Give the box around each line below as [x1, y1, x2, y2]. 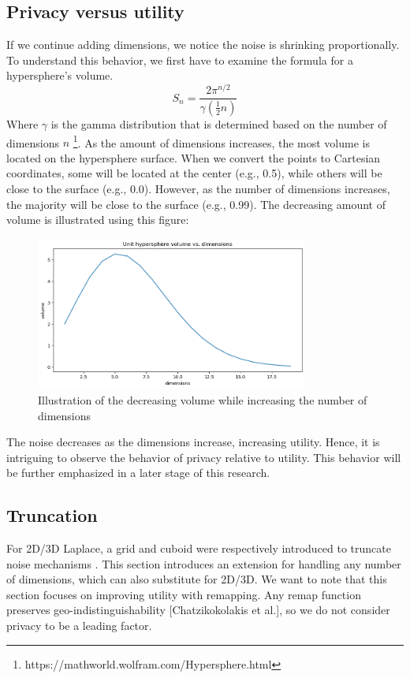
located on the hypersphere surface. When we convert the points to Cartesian [6, 149, 381, 166]
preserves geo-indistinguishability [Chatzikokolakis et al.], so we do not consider [6, 602, 390, 618]
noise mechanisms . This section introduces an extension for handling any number [6, 555, 401, 572]
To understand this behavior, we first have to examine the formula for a [6, 51, 353, 68]
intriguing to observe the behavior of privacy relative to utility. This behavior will [6, 449, 401, 465]
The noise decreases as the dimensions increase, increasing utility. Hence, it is [6, 434, 380, 450]
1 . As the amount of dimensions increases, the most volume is [73, 132, 370, 151]
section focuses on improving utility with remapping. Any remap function [6, 586, 361, 602]
